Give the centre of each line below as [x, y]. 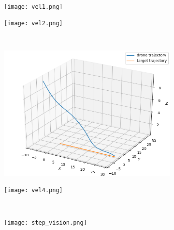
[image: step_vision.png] [45, 222]
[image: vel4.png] [33, 190]
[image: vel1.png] [33, 7]
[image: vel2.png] [33, 23]
